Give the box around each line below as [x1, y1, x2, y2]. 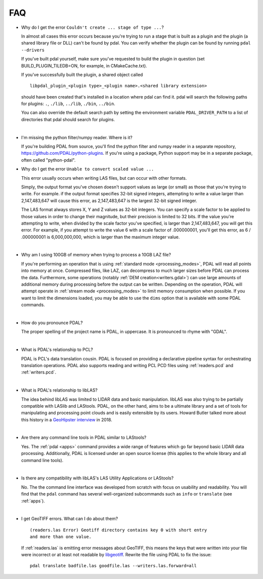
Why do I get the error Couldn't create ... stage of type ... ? [21, 24, 164, 30]
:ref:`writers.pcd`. [21, 369, 56, 375]
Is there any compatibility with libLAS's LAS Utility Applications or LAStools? [21, 475, 174, 481]
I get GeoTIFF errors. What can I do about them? [21, 516, 118, 522]
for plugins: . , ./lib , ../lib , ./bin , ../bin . [21, 101, 115, 107]
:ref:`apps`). [21, 498, 45, 504]
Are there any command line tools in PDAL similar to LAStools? [21, 434, 147, 440]
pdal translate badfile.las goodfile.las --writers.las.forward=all [30, 563, 197, 569]
